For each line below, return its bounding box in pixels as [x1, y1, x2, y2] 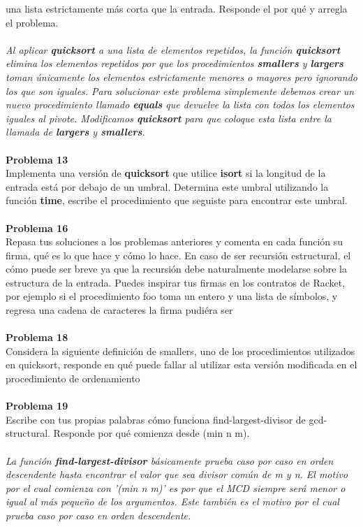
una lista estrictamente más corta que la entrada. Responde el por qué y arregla [6, 1, 348, 15]
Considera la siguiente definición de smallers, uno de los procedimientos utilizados [6, 343, 355, 358]
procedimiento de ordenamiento [6, 371, 140, 386]
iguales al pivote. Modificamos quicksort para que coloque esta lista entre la [6, 110, 332, 125]
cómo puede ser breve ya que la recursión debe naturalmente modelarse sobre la [6, 261, 347, 276]
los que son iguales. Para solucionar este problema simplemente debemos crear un [6, 83, 355, 98]
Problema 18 [6, 330, 68, 345]
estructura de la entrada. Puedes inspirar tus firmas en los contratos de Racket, [6, 275, 346, 289]
